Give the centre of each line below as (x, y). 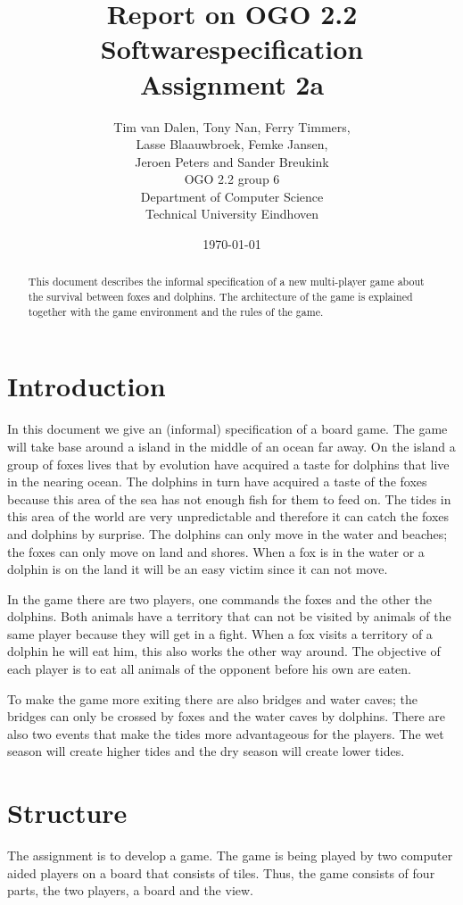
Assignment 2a (232, 83)
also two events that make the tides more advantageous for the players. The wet (226, 733)
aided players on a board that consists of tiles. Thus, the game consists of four (221, 872)
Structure (67, 813)
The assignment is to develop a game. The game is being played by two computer (230, 855)
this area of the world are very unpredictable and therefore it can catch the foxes (228, 516)
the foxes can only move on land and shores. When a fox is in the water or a (216, 551)
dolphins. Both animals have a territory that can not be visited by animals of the (229, 616)
